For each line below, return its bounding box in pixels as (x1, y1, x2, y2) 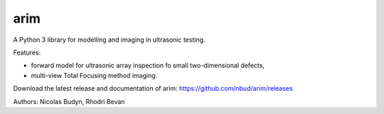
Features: (13, 48, 41, 57)
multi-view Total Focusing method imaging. (31, 71, 158, 79)
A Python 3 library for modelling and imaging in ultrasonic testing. (13, 35, 206, 44)
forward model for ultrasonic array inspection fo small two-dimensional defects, (31, 61, 265, 70)
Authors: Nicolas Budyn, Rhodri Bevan (13, 97, 125, 106)
